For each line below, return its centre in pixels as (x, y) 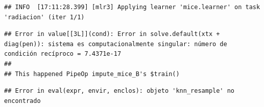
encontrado (22, 101)
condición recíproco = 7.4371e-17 (63, 54)
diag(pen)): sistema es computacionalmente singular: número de (116, 44)
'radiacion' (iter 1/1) (44, 17)
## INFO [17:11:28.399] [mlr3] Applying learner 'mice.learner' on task (132, 7)
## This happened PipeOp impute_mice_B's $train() (92, 74)
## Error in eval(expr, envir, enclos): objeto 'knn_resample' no (119, 91)
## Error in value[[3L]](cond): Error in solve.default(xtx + (112, 34)
